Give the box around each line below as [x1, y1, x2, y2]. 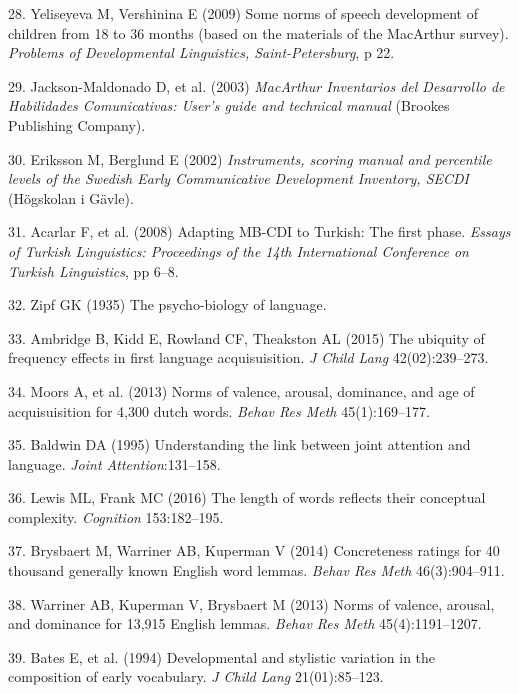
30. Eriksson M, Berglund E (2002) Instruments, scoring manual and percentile [8, 148, 492, 169]
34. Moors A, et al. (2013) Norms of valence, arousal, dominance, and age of [8, 380, 475, 401]
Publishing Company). [8, 114, 146, 135]
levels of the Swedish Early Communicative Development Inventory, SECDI [8, 168, 470, 189]
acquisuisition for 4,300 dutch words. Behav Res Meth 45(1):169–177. [8, 400, 430, 421]
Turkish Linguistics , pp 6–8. [8, 260, 179, 281]
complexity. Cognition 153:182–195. [8, 506, 224, 527]
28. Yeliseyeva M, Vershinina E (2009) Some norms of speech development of [8, 3, 478, 23]
